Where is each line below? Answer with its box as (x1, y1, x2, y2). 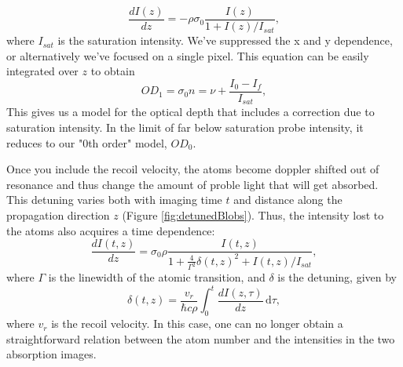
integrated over (6, 63, 79, 79)
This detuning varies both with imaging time (6, 191, 222, 208)
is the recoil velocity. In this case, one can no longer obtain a (51, 315, 343, 332)
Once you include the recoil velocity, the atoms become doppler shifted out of (6, 161, 379, 177)
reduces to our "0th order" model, (6, 134, 167, 151)
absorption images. (6, 346, 97, 362)
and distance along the (233, 191, 343, 208)
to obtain (90, 63, 135, 79)
